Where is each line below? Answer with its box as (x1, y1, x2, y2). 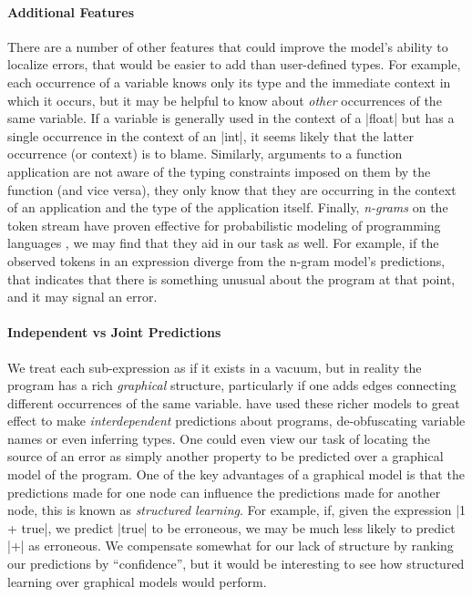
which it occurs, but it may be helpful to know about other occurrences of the (7, 90, 442, 109)
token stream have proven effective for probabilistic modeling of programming (7, 215, 441, 234)
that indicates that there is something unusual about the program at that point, (7, 269, 456, 288)
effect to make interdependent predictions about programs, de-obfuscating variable (7, 411, 466, 430)
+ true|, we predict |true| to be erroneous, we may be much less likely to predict (7, 518, 456, 537)
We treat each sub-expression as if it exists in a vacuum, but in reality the (7, 357, 422, 376)
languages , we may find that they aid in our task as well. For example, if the (7, 233, 439, 252)
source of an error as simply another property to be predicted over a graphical (7, 447, 444, 466)
